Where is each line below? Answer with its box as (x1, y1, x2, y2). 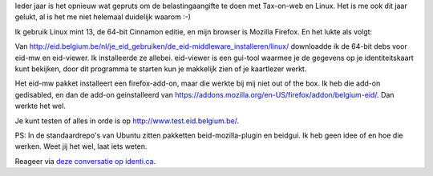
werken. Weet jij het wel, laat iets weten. (14, 142, 148, 151)
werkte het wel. (14, 101, 66, 111)
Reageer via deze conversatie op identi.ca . (14, 156, 156, 166)
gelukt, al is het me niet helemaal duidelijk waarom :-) (14, 12, 192, 22)
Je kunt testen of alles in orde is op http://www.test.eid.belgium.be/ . (14, 116, 240, 126)
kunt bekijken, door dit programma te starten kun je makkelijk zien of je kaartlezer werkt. (14, 64, 307, 74)
